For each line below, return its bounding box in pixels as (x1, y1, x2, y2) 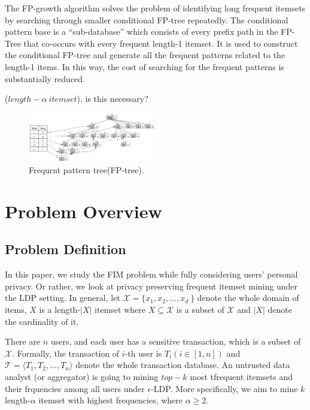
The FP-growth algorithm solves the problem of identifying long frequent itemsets (5, 2, 306, 14)
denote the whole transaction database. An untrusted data (75, 358, 290, 371)
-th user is (124, 346, 162, 359)
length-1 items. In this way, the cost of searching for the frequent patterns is (5, 60, 284, 73)
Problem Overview (5, 198, 162, 223)
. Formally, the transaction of (12, 346, 120, 359)
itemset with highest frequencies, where (38, 394, 183, 406)
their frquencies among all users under (5, 382, 145, 394)
